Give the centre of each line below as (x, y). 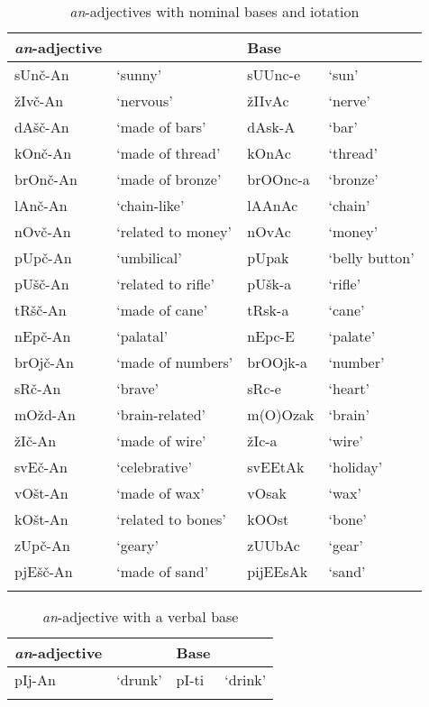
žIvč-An (39, 101)
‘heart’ (349, 388)
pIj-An (35, 679)
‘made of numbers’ (175, 362)
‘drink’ (246, 679)
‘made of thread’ (169, 153)
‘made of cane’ (162, 310)
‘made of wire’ (161, 441)
